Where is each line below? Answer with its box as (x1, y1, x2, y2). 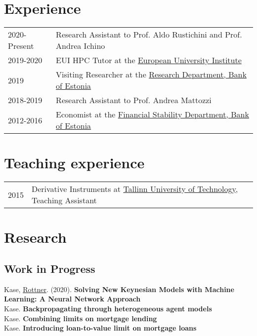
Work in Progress (4, 261, 95, 276)
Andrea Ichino (56, 40, 105, 52)
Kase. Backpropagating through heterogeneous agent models (4, 303, 212, 314)
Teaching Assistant (32, 194, 97, 206)
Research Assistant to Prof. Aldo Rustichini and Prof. (56, 29, 242, 40)
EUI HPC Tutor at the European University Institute (56, 54, 242, 66)
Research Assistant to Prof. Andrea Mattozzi (56, 94, 212, 106)
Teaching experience (4, 152, 145, 173)
